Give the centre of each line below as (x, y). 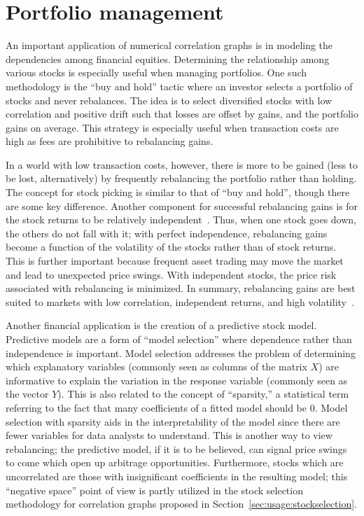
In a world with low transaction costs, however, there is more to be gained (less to (182, 164)
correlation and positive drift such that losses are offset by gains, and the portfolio (182, 114)
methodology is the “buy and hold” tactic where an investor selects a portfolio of (179, 86)
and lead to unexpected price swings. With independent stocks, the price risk (171, 274)
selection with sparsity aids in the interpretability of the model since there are (173, 421)
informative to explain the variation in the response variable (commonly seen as (177, 380)
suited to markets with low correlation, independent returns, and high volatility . (180, 301)
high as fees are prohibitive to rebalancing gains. (110, 141)
